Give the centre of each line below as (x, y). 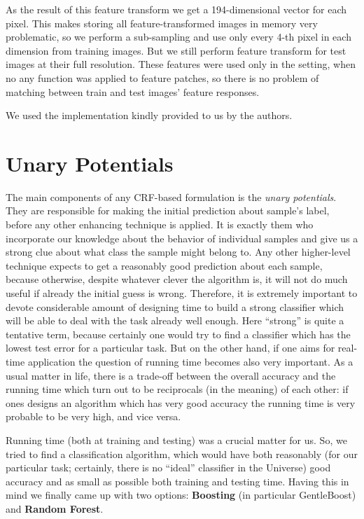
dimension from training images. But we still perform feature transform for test (176, 50)
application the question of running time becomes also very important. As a (190, 361)
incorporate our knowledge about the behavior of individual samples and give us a (182, 238)
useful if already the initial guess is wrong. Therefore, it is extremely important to (182, 293)
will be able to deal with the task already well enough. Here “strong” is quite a (175, 320)
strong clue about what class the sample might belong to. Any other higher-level (178, 252)
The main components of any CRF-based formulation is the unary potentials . (171, 196)
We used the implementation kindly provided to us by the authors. (149, 115)
